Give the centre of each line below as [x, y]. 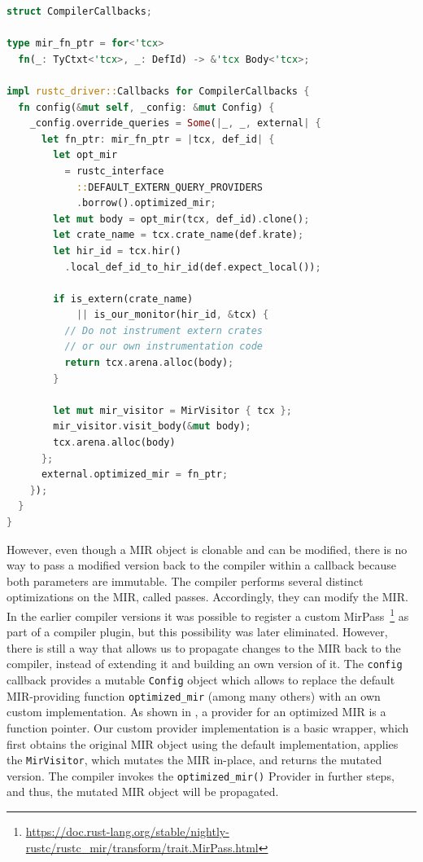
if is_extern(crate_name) [123, 299]
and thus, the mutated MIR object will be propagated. [143, 792]
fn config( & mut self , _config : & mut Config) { [146, 107]
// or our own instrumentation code [164, 347]
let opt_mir [85, 155]
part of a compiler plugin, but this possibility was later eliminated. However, [197, 632]
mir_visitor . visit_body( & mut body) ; [152, 427]
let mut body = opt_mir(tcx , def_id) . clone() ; [181, 219]
